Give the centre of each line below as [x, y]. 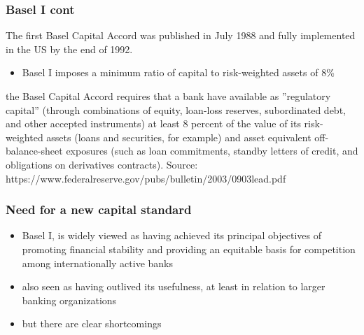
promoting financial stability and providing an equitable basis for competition [189, 249]
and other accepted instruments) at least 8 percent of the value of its [153, 123]
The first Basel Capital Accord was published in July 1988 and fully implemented [181, 35]
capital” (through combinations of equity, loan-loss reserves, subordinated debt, [176, 109]
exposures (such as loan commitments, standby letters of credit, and [212, 151]
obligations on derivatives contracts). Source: [102, 164]
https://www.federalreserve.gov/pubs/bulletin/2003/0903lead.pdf [146, 178]
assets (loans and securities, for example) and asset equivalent [179, 137]
